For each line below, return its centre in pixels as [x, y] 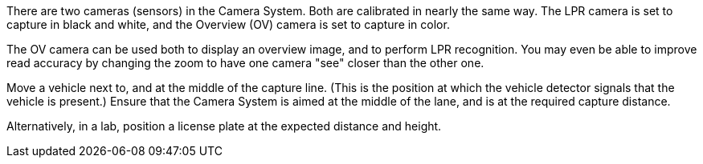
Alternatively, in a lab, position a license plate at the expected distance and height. [224, 126]
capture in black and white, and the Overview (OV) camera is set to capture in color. [228, 24]
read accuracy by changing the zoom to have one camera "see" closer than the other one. [245, 63]
